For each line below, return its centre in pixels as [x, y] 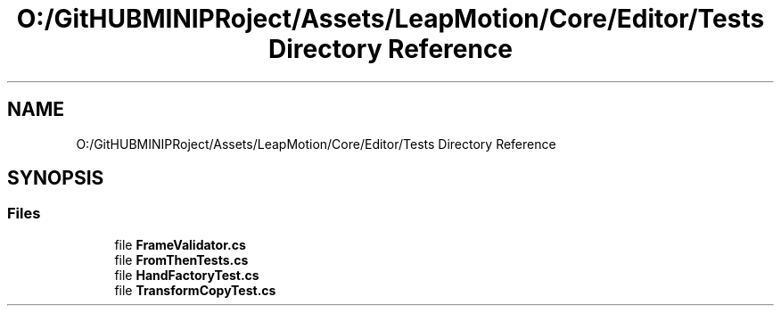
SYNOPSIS [56, 178]
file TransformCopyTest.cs [195, 290]
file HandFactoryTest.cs [187, 275]
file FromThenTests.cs [181, 259]
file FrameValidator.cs [180, 244]
